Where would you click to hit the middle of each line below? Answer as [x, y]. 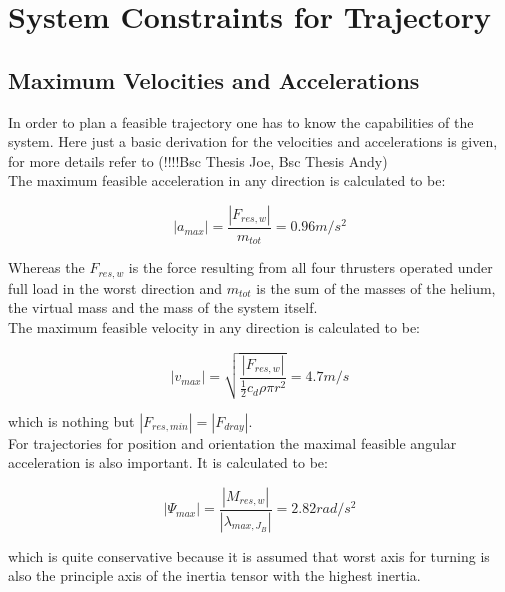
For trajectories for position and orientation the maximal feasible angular [232, 442]
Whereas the [46, 267]
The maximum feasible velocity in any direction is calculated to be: [214, 327]
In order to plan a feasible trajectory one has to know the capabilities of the [241, 121]
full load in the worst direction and [115, 287]
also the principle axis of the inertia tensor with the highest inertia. [214, 575]
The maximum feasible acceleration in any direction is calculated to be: [227, 180]
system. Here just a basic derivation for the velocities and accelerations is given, [253, 141]
